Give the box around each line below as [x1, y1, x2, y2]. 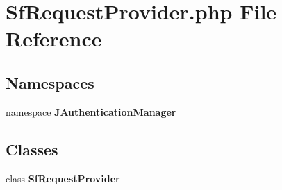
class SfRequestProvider [6, 171, 120, 185]
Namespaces [6, 71, 94, 93]
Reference [6, 24, 102, 53]
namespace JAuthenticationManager [6, 104, 176, 119]
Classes [6, 138, 58, 159]
